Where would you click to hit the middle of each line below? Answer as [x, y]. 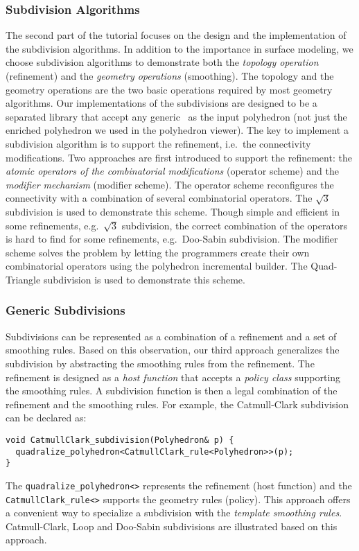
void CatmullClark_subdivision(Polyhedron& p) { [120, 440]
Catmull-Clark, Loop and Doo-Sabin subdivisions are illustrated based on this [172, 526]
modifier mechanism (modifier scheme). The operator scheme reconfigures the [170, 184]
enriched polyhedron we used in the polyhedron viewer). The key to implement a [177, 130]
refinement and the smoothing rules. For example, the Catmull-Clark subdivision [177, 404]
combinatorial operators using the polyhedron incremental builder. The [157, 266]
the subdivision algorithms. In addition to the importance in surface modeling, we [179, 48]
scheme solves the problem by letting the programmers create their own [158, 252]
